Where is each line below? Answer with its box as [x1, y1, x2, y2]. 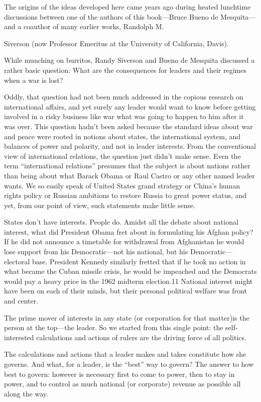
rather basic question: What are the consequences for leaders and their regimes [4, 64, 246, 75]
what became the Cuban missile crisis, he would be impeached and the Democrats [4, 266, 257, 276]
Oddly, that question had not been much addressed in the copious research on [4, 91, 243, 102]
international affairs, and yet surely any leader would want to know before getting [4, 101, 256, 112]
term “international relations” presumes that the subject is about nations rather [4, 160, 250, 171]
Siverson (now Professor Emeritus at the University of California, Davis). [4, 38, 229, 48]
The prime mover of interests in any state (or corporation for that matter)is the [4, 312, 249, 323]
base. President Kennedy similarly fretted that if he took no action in [32, 256, 246, 266]
